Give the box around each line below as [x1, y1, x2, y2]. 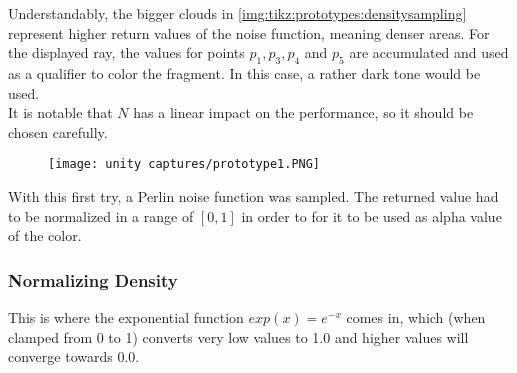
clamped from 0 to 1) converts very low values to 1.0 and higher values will [8, 326, 469, 347]
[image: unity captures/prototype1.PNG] [48, 157, 321, 172]
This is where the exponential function [8, 307, 244, 328]
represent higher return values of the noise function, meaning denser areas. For [8, 22, 490, 43]
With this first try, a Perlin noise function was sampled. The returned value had [8, 186, 499, 207]
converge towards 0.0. [8, 346, 140, 367]
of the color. [8, 225, 82, 246]
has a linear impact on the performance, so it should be [133, 102, 474, 123]
